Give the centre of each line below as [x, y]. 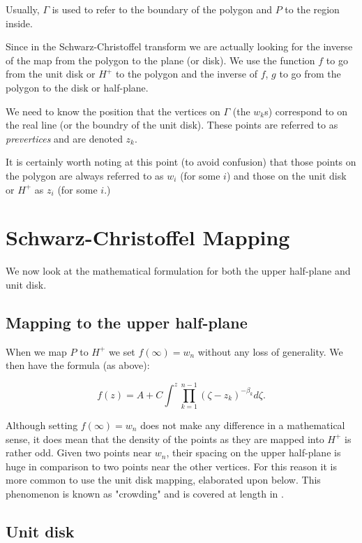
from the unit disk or [51, 74]
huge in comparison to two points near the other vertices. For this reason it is [171, 466]
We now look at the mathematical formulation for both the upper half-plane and [178, 271]
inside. [19, 23]
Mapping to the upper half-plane [127, 322]
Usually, [23, 9]
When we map [36, 351]
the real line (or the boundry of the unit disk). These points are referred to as [172, 125]
